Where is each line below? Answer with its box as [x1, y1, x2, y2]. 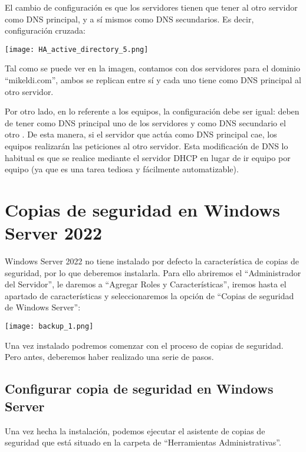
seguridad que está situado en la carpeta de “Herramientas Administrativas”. [5, 436, 281, 448]
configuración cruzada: [5, 24, 85, 37]
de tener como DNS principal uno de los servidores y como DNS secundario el [5, 116, 286, 129]
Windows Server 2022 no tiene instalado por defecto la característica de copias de [5, 255, 300, 267]
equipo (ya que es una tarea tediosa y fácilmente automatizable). [5, 163, 239, 175]
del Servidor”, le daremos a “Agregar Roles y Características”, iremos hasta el [5, 278, 287, 290]
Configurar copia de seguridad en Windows [5, 379, 274, 398]
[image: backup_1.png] [5, 322, 94, 331]
